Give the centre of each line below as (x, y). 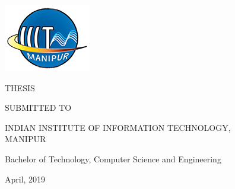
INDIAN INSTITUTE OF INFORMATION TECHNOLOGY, (118, 127)
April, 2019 (25, 179)
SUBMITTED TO (38, 108)
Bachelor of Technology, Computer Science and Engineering (113, 158)
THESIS (20, 87)
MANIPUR (26, 139)
